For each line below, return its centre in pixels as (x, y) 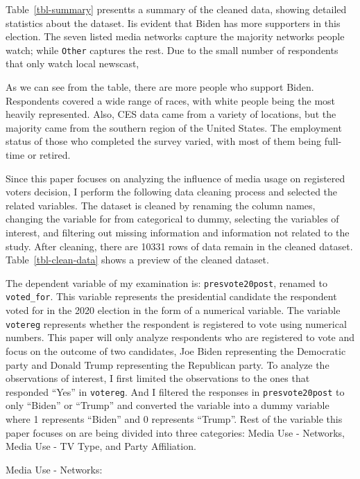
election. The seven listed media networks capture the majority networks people (175, 36)
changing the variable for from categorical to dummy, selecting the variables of (172, 219)
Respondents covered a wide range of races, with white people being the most (171, 100)
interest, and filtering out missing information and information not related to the (178, 232)
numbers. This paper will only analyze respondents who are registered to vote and (180, 337)
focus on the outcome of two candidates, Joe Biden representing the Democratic (176, 350)
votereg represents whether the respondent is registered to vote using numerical (176, 323)
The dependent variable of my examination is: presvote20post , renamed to (166, 282)
